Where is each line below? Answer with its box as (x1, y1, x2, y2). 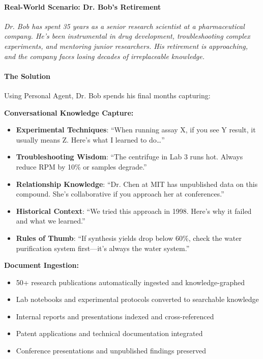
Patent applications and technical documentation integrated (16, 328, 203, 339)
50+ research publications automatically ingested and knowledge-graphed (16, 277, 245, 287)
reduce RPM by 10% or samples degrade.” (16, 161, 147, 172)
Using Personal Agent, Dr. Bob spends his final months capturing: (4, 90, 211, 100)
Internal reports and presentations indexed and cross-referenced (16, 311, 214, 321)
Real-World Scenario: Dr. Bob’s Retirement (4, 1, 161, 12)
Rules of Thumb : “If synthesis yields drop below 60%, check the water (16, 232, 242, 243)
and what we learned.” (16, 215, 85, 226)
